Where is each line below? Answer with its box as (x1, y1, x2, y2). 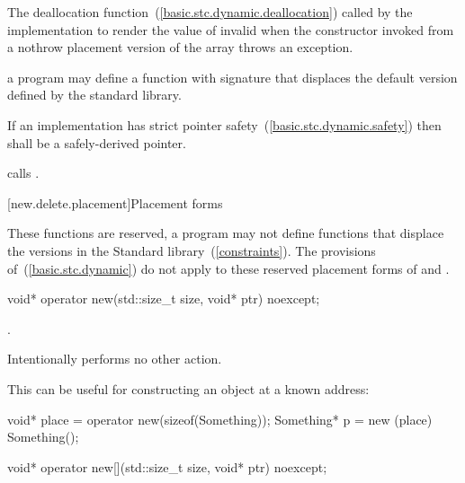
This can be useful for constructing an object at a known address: (7, 379, 370, 398)
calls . (7, 163, 40, 182)
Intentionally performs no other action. (7, 349, 222, 368)
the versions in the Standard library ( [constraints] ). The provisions (7, 241, 376, 259)
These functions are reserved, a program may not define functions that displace (7, 224, 444, 242)
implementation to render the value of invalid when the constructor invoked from (7, 20, 454, 39)
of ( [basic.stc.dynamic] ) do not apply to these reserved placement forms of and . (7, 259, 450, 277)
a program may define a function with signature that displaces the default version (7, 67, 458, 86)
